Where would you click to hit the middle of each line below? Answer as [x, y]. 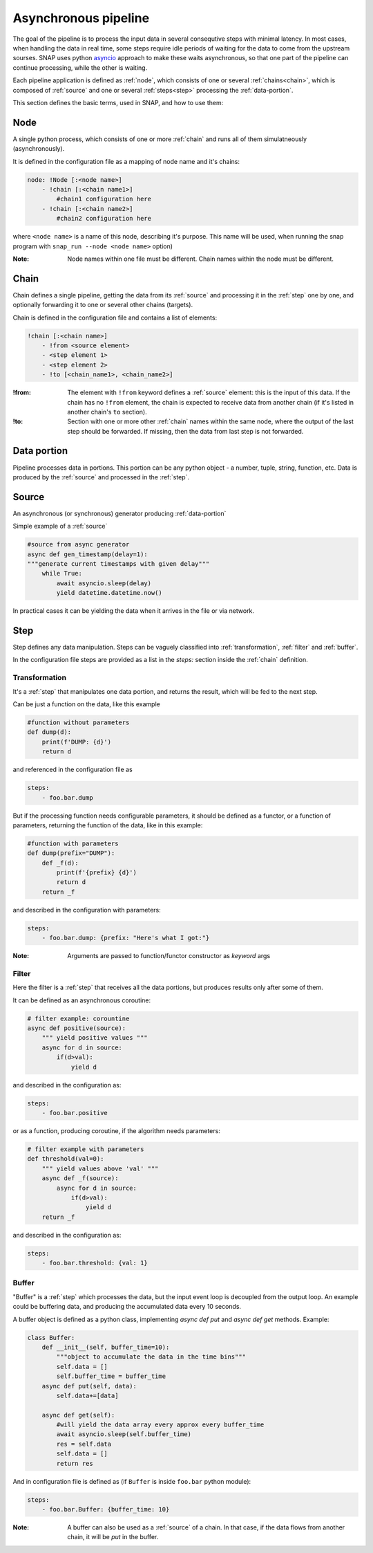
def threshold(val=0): [66, 1159]
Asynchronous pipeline [81, 18]
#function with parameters [73, 843]
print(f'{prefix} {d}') [97, 873]
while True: [62, 573]
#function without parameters [78, 723]
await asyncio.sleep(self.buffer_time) [124, 1434]
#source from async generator [78, 544]
